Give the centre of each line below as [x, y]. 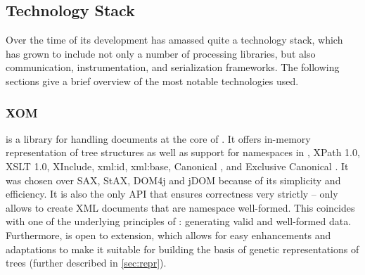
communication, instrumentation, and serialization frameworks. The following [173, 67]
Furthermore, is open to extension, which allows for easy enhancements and [168, 235]
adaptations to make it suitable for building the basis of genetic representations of [182, 249]
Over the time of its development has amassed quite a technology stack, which [174, 40]
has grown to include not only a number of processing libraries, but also [161, 53]
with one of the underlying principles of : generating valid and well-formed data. [179, 221]
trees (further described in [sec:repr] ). [86, 263]
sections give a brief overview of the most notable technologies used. [152, 81]
